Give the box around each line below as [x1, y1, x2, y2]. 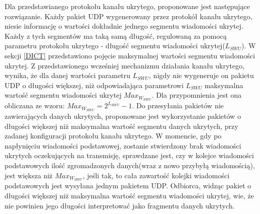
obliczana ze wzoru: [5, 100, 65, 111]
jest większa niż [5, 170, 53, 180]
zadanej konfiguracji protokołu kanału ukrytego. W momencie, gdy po [5, 130, 222, 141]
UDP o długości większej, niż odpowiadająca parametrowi [5, 80, 184, 90]
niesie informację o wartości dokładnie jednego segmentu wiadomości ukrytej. [5, 21, 243, 31]
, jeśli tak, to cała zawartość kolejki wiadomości [82, 170, 230, 180]
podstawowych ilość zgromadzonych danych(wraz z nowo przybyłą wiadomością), [5, 160, 255, 171]
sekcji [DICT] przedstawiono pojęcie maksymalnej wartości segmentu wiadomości [5, 50, 255, 60]
